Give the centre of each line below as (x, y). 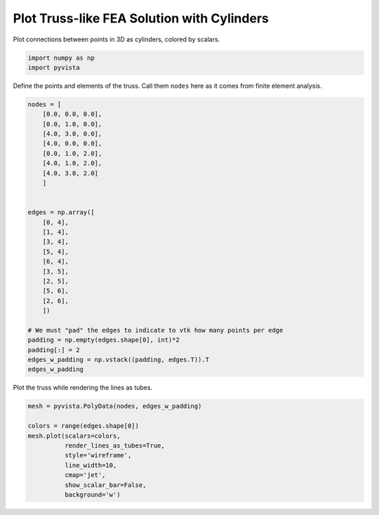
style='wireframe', (98, 455)
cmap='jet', (85, 475)
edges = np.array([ (61, 213)
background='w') (92, 494)
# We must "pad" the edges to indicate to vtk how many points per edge (155, 330)
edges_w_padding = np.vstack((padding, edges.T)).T (119, 360)
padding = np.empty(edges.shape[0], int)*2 (104, 340)
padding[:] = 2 (54, 350)
